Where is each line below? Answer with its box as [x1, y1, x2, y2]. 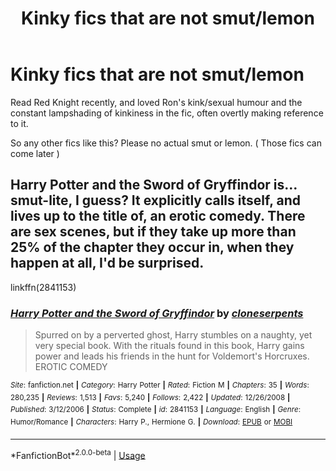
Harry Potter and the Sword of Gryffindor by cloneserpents [10, 306, 304, 320]
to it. [10, 117, 29, 129]
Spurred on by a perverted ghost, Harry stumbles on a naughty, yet [34, 329, 313, 341]
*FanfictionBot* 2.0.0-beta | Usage [10, 447, 146, 461]
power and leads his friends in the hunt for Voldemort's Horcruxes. [34, 350, 310, 362]
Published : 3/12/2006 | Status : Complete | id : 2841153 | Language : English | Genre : [10, 405, 301, 415]
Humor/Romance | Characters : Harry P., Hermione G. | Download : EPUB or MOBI [10, 417, 293, 427]
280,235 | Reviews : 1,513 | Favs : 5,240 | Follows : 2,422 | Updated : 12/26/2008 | [10, 392, 291, 402]
